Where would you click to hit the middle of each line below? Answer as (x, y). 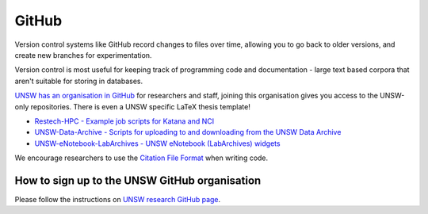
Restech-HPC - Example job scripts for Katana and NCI (124, 121)
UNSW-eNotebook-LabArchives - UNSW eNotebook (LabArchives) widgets (157, 143)
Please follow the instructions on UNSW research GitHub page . (118, 199)
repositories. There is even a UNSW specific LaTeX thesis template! (141, 106)
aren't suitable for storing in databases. (78, 81)
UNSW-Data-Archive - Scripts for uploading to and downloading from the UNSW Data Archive (188, 132)
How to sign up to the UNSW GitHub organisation (138, 180)
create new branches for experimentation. (83, 55)
